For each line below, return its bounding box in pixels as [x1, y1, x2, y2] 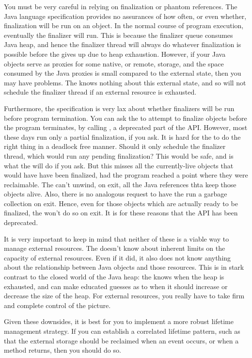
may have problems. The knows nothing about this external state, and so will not [4, 77, 246, 87]
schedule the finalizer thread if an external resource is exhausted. [4, 87, 197, 97]
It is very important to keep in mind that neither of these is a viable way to [4, 233, 229, 244]
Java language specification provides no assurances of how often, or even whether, [4, 11, 247, 21]
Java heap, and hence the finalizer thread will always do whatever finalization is [4, 39, 241, 49]
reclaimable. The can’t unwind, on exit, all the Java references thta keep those [4, 179, 236, 189]
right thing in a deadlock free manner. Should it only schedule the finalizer [4, 141, 226, 151]
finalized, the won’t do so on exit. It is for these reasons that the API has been [4, 208, 238, 218]
